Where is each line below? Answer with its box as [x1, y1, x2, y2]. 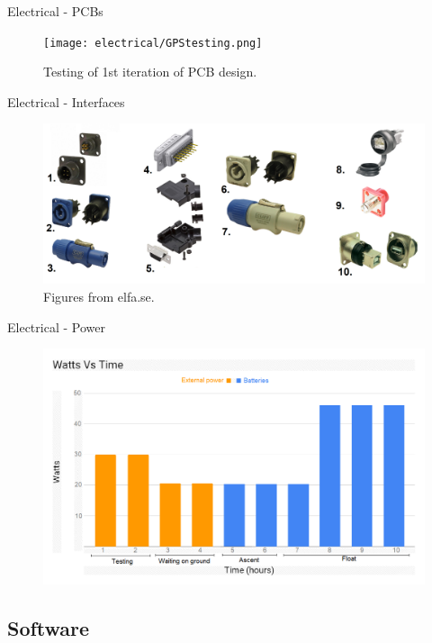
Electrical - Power [7, 317, 105, 336]
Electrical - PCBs [7, 2, 103, 20]
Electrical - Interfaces [7, 92, 125, 111]
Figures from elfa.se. [43, 287, 155, 306]
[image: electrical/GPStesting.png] [43, 36, 263, 50]
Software [7, 613, 90, 641]
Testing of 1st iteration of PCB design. [43, 62, 257, 81]
